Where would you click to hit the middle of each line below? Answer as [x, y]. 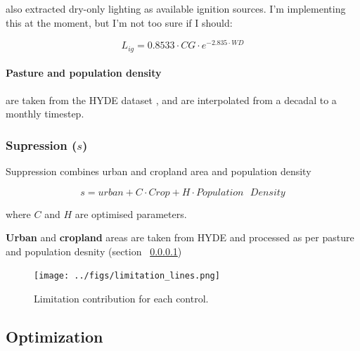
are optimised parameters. [131, 213]
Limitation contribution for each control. [121, 298]
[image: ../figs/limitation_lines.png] [127, 276]
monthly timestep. [45, 114]
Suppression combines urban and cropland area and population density [159, 171]
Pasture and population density [84, 73]
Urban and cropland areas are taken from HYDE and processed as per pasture [180, 237]
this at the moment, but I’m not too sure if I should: [119, 22]
